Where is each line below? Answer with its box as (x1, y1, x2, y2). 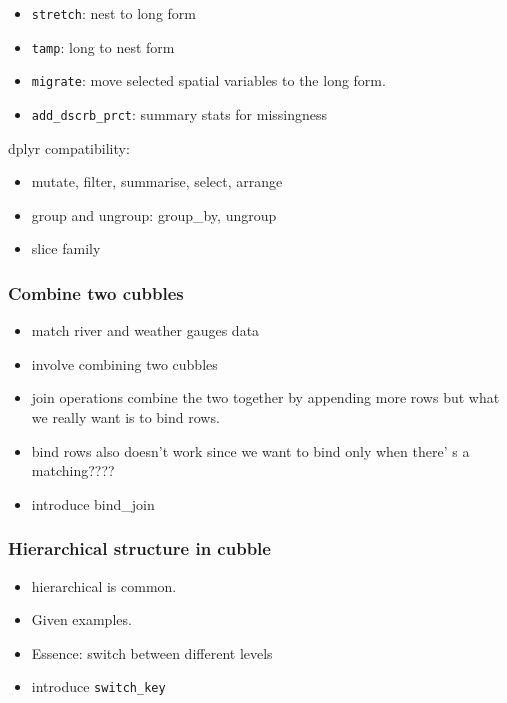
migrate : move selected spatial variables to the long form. (31, 70, 386, 91)
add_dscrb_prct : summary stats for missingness (31, 103, 328, 124)
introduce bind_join (31, 493, 155, 514)
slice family (31, 238, 101, 259)
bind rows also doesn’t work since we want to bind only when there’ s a (31, 440, 470, 461)
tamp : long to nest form (31, 36, 175, 57)
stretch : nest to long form (31, 3, 196, 23)
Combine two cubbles (8, 280, 184, 305)
